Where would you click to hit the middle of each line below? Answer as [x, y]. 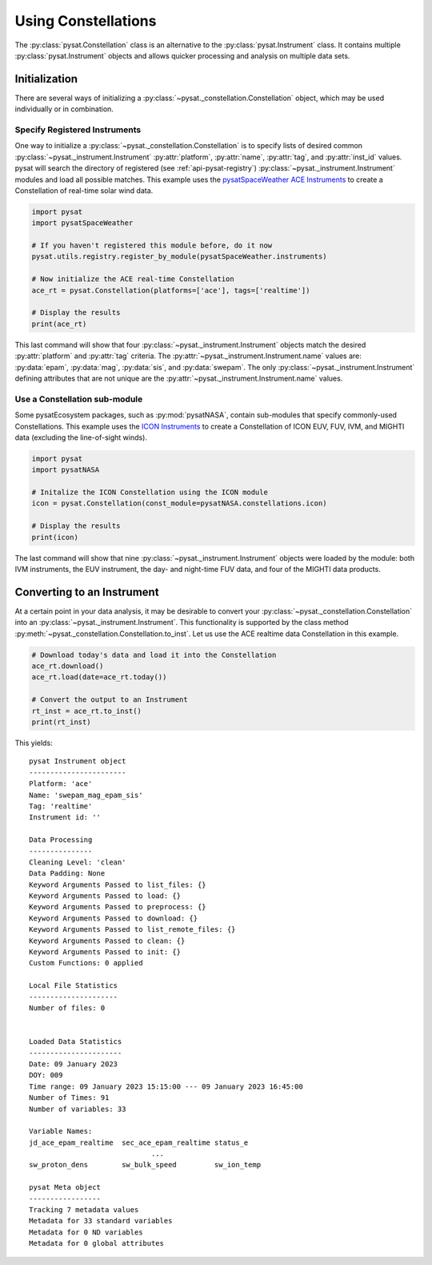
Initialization [46, 79]
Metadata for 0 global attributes [96, 1243]
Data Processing [61, 840]
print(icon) [55, 537]
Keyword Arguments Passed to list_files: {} [118, 884]
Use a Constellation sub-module [79, 399]
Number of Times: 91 [69, 1098]
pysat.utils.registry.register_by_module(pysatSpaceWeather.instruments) [179, 257]
